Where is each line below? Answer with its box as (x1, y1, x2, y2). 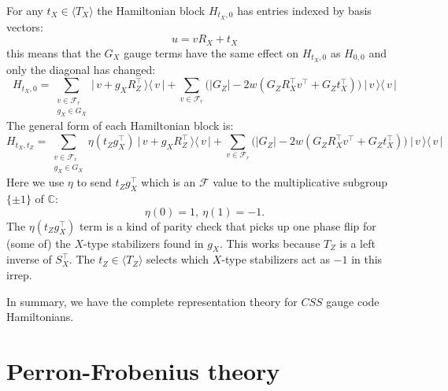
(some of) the (6, 234, 71, 251)
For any (6, 2, 43, 18)
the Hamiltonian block (97, 2, 205, 18)
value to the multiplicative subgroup (213, 174, 388, 190)
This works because (226, 234, 320, 251)
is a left (339, 234, 376, 251)
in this (351, 251, 383, 267)
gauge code (326, 293, 380, 309)
